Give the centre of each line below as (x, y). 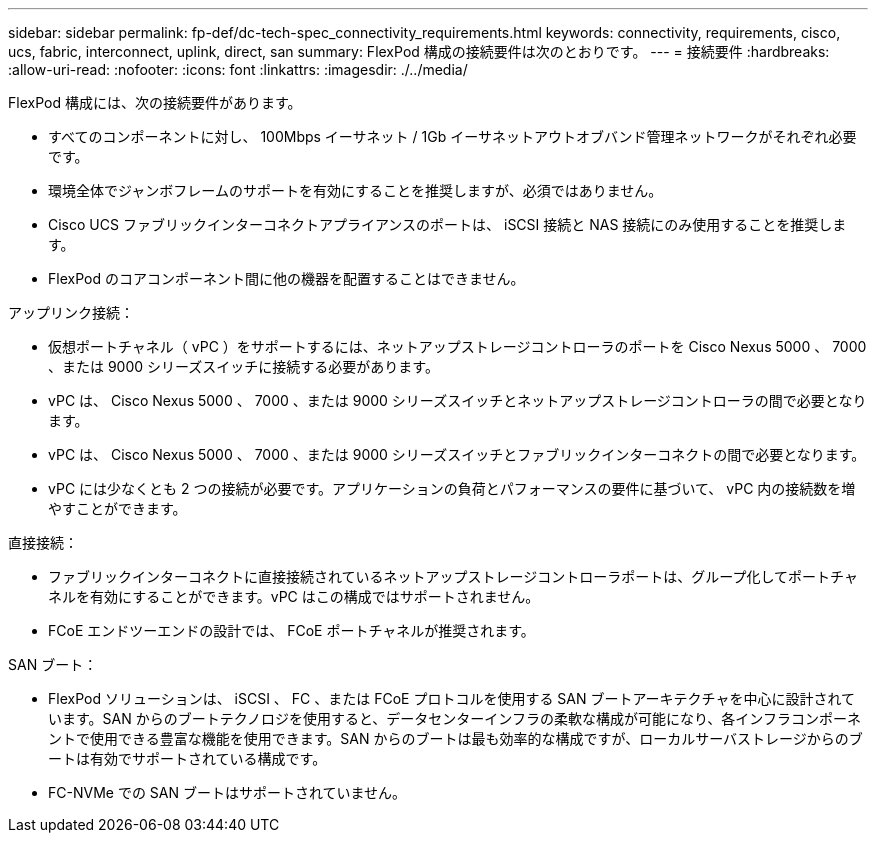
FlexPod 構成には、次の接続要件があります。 (155, 102)
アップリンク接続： (71, 312)
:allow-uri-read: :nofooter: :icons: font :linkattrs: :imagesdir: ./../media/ (238, 69)
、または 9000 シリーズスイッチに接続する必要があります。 (243, 366)
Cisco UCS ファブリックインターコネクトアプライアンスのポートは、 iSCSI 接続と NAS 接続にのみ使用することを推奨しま (447, 224)
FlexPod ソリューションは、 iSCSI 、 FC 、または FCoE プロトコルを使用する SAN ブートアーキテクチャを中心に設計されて (452, 698)
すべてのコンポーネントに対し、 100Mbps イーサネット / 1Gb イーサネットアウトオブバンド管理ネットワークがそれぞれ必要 (452, 136)
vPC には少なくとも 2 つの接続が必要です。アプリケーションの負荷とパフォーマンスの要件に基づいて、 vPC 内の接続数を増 (452, 488)
